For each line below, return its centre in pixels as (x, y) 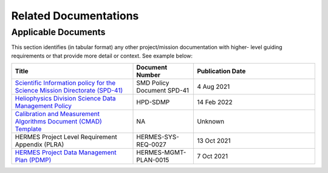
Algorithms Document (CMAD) (59, 122)
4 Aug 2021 (214, 86)
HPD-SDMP (153, 102)
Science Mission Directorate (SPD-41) (69, 91)
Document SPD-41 (163, 91)
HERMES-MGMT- (161, 152)
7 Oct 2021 (212, 156)
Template (28, 129)
